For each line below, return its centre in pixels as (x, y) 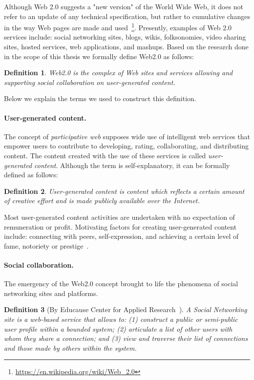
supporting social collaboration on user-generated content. (90, 82)
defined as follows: (31, 175)
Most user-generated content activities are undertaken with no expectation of (119, 217)
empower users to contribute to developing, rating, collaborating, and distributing (127, 146)
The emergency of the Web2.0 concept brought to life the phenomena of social (121, 284)
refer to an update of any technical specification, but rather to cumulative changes (127, 16)
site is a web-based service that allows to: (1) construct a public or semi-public (121, 319)
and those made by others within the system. (70, 348)
